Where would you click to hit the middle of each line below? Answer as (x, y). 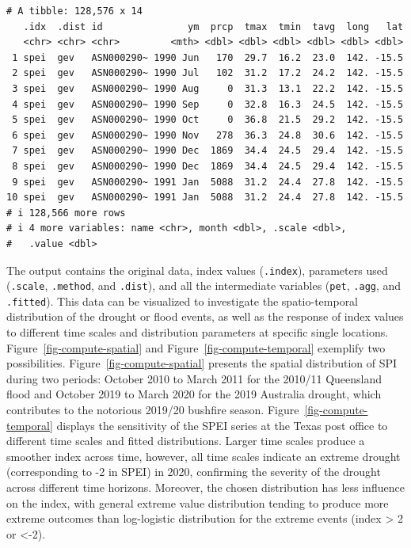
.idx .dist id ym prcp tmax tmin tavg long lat (213, 27)
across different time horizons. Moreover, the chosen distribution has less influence (205, 487)
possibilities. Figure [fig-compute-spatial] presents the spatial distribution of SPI (202, 363)
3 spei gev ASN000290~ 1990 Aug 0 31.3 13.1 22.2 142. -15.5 (208, 88)
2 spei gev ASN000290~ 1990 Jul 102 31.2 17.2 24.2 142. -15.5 (208, 73)
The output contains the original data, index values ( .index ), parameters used (197, 270)
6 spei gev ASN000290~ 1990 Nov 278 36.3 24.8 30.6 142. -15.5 (208, 135)
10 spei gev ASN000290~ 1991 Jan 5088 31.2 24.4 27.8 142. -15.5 (205, 198)
